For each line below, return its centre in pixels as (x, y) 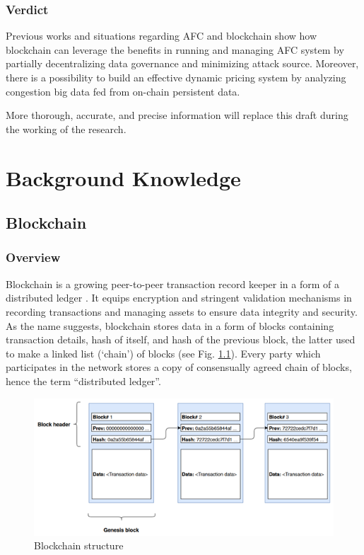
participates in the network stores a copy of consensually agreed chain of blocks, (179, 367)
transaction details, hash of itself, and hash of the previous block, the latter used (181, 339)
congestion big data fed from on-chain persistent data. (123, 91)
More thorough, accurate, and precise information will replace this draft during (177, 115)
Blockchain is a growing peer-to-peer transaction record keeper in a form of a (172, 284)
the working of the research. (66, 128)
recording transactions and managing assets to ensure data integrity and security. (182, 311)
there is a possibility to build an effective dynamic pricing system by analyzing (176, 77)
